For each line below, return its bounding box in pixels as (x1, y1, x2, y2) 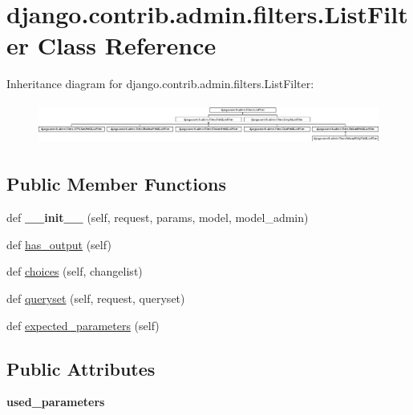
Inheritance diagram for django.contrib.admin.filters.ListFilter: (6, 75, 314, 92)
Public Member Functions (6, 171, 226, 196)
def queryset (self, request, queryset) (6, 290, 185, 307)
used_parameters (6, 393, 105, 410)
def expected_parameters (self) (6, 316, 160, 333)
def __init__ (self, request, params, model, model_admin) (6, 209, 309, 226)
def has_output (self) (6, 236, 111, 252)
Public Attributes (6, 356, 156, 381)
